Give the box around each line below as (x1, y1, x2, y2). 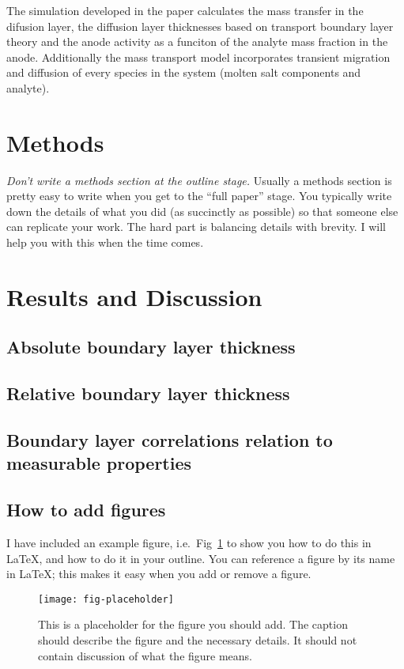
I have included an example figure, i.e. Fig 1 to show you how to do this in (6, 534, 372, 550)
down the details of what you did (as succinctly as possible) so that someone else (6, 202, 398, 219)
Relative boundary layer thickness (6, 381, 290, 406)
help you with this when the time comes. (6, 234, 204, 251)
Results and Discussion (6, 280, 262, 312)
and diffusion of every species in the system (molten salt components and (6, 64, 361, 81)
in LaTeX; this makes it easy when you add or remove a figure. (6, 565, 311, 582)
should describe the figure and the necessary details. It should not (38, 632, 357, 648)
